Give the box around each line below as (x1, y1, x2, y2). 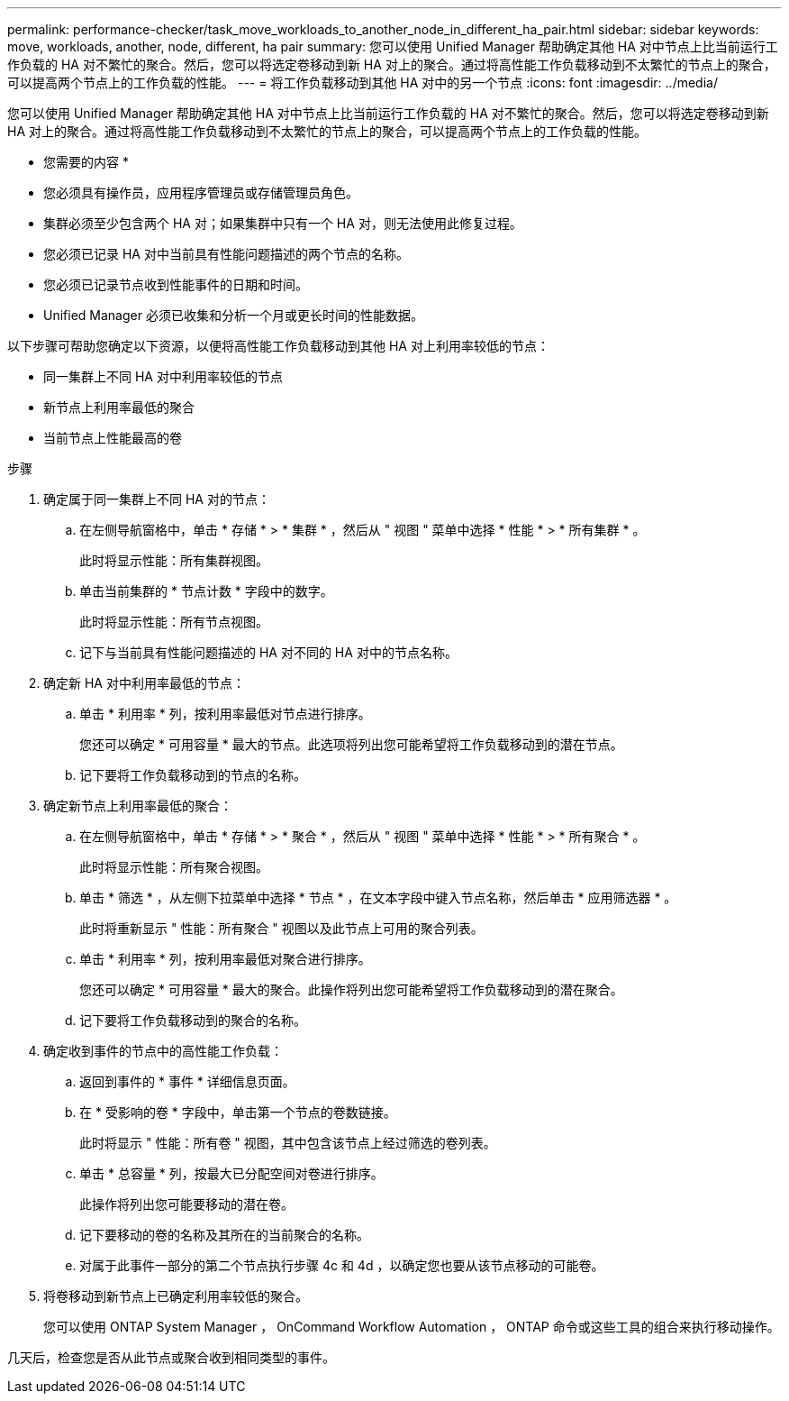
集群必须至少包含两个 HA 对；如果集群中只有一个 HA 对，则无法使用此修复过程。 (43, 215, 522, 231)
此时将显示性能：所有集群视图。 (79, 553, 268, 568)
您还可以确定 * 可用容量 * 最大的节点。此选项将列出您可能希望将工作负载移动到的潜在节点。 (79, 737, 623, 752)
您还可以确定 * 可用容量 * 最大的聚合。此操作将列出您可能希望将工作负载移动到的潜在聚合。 (79, 982, 623, 997)
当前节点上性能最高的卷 (43, 430, 182, 445)
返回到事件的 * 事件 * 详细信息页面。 (79, 1074, 295, 1089)
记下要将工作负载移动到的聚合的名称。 (79, 1012, 306, 1028)
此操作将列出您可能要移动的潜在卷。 (79, 1196, 294, 1212)
